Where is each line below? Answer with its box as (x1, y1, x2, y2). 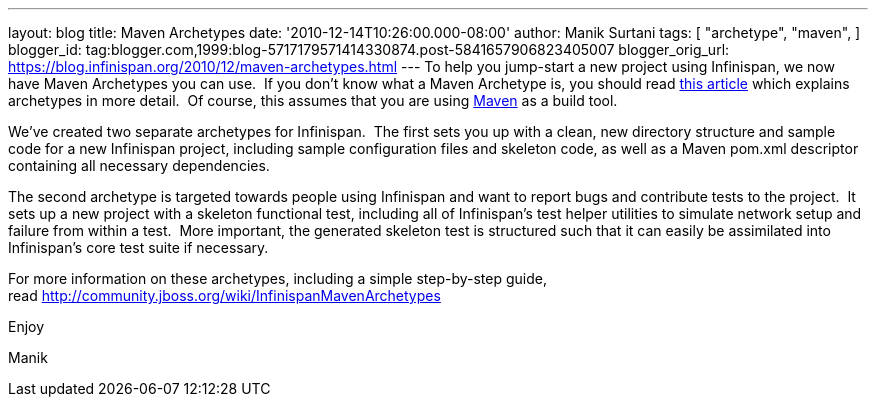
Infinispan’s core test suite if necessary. (8, 239, 269, 256)
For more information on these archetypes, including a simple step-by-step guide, (8, 270, 547, 287)
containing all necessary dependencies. (8, 157, 270, 174)
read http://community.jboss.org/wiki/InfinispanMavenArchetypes (8, 287, 441, 304)
